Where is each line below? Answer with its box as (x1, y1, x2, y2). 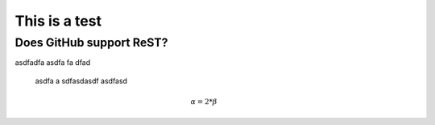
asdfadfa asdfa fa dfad (14, 58, 91, 67)
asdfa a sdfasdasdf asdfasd (35, 76, 128, 86)
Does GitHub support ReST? (14, 35, 168, 50)
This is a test (14, 12, 102, 30)
